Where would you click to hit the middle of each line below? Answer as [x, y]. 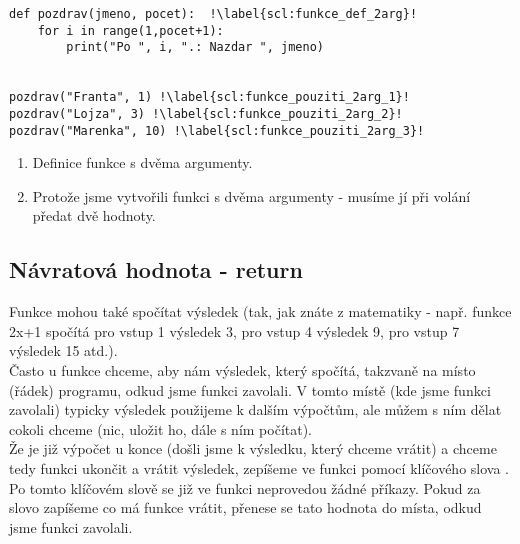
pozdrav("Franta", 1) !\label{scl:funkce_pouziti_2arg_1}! [209, 97]
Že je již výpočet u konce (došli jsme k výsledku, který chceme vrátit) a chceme [253, 448]
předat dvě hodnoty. [94, 215]
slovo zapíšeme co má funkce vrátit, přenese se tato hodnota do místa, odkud [245, 507]
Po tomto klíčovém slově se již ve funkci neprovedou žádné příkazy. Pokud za [245, 487]
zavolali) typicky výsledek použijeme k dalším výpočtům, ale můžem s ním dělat [255, 409]
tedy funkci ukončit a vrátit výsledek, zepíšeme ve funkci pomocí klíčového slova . [259, 467]
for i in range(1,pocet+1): [130, 30]
